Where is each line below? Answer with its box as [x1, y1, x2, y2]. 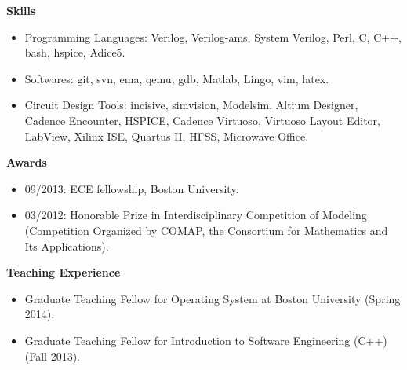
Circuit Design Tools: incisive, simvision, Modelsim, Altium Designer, [24, 97, 358, 113]
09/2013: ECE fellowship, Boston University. [24, 180, 239, 196]
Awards [6, 154, 47, 170]
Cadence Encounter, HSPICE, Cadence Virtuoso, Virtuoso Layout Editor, [24, 112, 381, 128]
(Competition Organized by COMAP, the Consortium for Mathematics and [24, 222, 388, 238]
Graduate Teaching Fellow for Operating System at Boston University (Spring [24, 290, 401, 306]
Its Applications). [24, 237, 109, 254]
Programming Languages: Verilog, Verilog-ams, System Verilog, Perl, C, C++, [24, 28, 402, 45]
